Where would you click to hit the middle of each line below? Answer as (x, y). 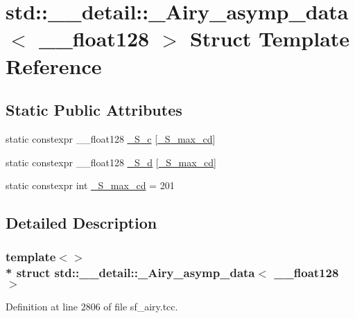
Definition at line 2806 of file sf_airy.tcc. (92, 306)
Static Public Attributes (94, 110)
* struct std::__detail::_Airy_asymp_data (130, 273)
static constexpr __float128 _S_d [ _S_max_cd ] (111, 162)
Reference (54, 65)
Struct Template (270, 38)
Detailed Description (81, 223)
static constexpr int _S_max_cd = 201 (90, 185)
